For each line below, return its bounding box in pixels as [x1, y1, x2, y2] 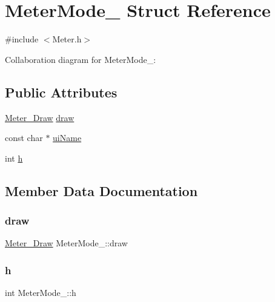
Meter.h [52, 33, 82, 45]
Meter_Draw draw [5, 111, 75, 123]
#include [5, 33, 39, 45]
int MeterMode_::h [5, 286, 76, 299]
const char [5, 131, 43, 144]
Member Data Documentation [5, 181, 198, 200]
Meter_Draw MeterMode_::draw [5, 237, 128, 249]
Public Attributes [5, 82, 118, 101]
